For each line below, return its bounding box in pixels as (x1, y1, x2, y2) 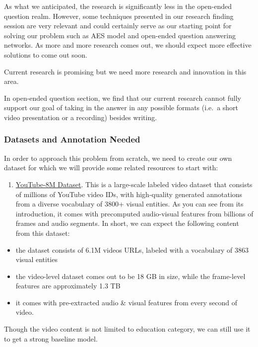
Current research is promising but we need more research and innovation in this (4, 66, 247, 76)
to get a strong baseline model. (4, 333, 98, 344)
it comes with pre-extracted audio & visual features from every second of (15, 297, 237, 307)
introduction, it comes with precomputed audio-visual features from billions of (15, 208, 254, 218)
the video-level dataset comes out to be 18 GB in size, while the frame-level (15, 271, 246, 281)
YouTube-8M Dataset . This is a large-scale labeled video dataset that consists (15, 179, 253, 189)
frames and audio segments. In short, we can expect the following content (15, 218, 239, 228)
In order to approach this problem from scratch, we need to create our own (4, 152, 232, 163)
